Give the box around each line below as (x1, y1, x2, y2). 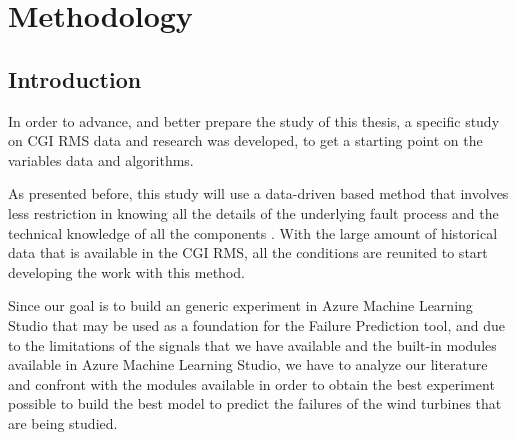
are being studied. (8, 412, 118, 433)
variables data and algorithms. (8, 149, 194, 170)
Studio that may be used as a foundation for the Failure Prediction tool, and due (8, 314, 505, 335)
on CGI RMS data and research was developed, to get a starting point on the (8, 130, 483, 151)
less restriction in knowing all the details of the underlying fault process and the (8, 202, 499, 223)
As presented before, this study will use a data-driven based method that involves (8, 183, 509, 204)
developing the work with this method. (8, 261, 245, 282)
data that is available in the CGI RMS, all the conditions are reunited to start (8, 242, 488, 263)
